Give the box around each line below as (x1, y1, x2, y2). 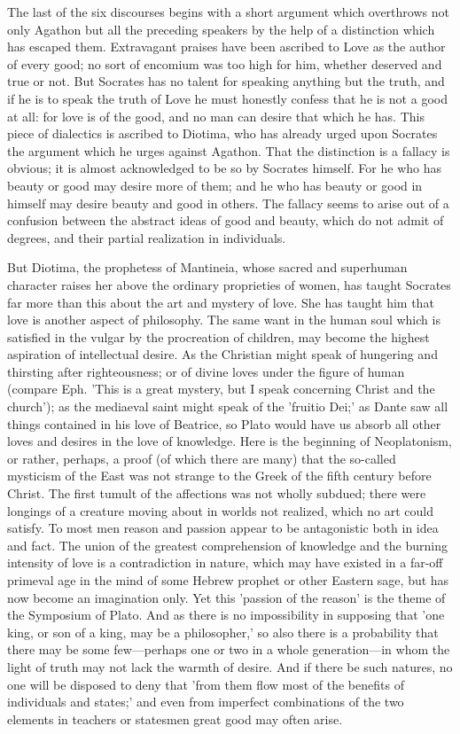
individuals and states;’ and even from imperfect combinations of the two (7, 692, 404, 711)
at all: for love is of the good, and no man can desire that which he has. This (7, 106, 425, 125)
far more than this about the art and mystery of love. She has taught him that (7, 293, 434, 311)
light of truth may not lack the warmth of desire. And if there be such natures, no (7, 657, 453, 675)
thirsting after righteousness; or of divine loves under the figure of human (7, 362, 405, 380)
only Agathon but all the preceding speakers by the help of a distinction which (7, 20, 435, 38)
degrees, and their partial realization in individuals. (7, 228, 286, 246)
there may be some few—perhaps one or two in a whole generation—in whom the (7, 640, 450, 659)
